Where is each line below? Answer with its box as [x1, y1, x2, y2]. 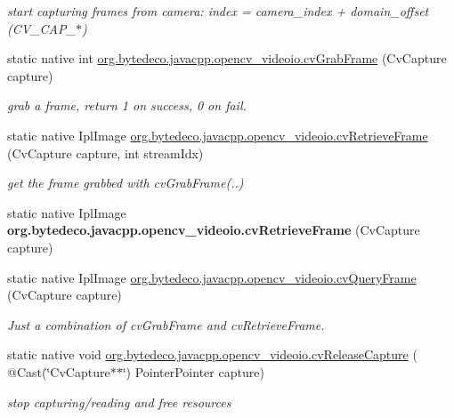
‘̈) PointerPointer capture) [122, 362, 264, 381]
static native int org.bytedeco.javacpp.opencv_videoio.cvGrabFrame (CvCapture [7, 49, 447, 68]
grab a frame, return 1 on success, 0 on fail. [7, 96, 247, 115]
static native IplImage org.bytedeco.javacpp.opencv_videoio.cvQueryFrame [7, 268, 417, 286]
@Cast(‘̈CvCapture [7, 362, 110, 381]
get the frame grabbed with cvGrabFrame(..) [7, 173, 244, 192]
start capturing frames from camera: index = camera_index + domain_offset [7, 2, 429, 20]
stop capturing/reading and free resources [7, 392, 231, 411]
